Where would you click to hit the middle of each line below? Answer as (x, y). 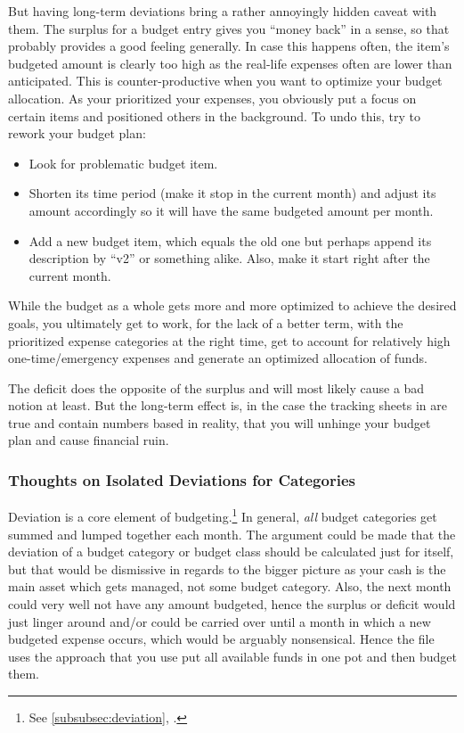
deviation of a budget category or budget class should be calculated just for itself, (231, 552)
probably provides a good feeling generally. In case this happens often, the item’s (229, 46)
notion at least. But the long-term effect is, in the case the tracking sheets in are (228, 405)
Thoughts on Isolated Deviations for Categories (182, 479)
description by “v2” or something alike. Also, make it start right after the (229, 258)
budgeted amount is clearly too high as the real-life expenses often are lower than (230, 63)
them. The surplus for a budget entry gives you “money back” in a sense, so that (229, 28)
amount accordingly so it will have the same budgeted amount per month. (231, 210)
